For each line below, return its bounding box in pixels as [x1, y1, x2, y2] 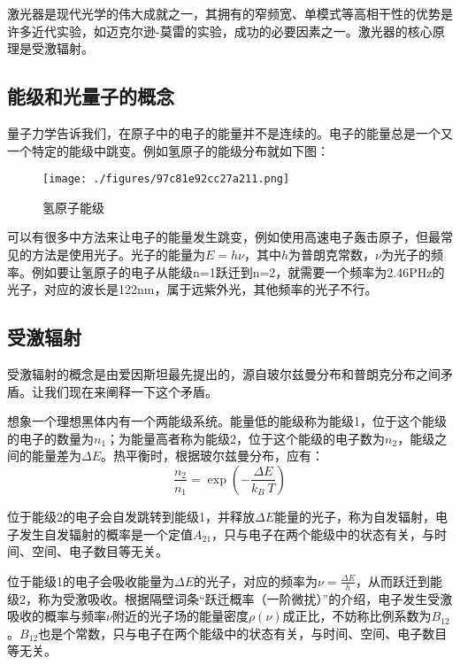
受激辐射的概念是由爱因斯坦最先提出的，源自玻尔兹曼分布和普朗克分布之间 [7, 365, 441, 383]
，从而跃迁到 [356, 571, 430, 590]
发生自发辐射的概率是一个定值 [19, 524, 193, 543]
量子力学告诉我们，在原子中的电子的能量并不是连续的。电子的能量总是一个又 [7, 123, 453, 142]
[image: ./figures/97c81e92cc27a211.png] [42, 173, 290, 186]
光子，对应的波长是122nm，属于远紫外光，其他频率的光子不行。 [7, 280, 378, 298]
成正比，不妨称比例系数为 [282, 607, 432, 625]
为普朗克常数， [288, 245, 376, 264]
